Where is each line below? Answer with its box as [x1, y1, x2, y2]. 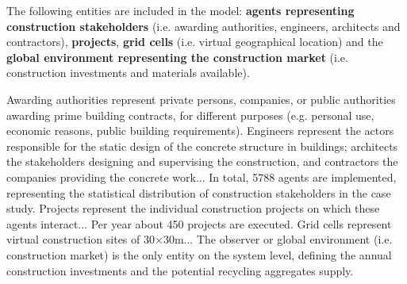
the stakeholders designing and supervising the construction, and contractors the [6, 153, 398, 170]
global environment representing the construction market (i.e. [6, 48, 348, 65]
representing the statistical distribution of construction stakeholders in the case [6, 184, 391, 201]
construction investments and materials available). [6, 64, 250, 81]
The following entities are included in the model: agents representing [6, 2, 355, 18]
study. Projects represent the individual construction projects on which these [6, 200, 380, 217]
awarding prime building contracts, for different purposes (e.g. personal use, [6, 106, 374, 123]
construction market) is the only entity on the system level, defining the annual [6, 246, 392, 263]
